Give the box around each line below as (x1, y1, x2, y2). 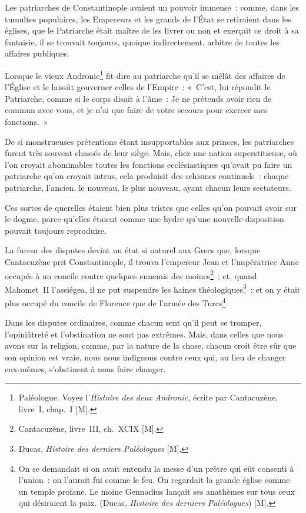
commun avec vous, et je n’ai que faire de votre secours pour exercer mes (5, 104, 268, 116)
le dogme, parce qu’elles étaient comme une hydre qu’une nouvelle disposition (5, 213, 284, 225)
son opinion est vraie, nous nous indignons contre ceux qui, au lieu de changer (5, 351, 286, 363)
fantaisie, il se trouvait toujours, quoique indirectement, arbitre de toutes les (5, 35, 280, 48)
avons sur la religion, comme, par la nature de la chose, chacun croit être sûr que (5, 339, 297, 352)
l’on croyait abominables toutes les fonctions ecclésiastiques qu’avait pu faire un (5, 158, 292, 170)
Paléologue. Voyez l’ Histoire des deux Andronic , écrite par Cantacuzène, (18, 391, 278, 403)
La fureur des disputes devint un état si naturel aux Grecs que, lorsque (5, 244, 261, 256)
